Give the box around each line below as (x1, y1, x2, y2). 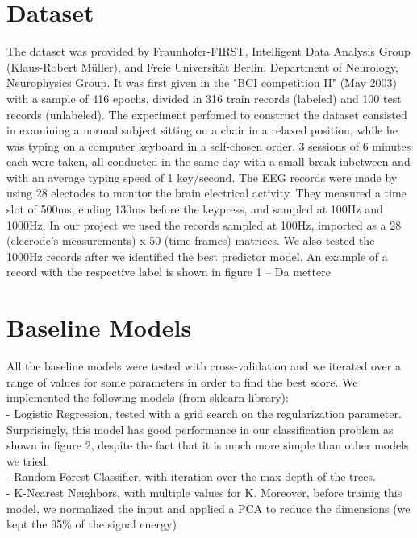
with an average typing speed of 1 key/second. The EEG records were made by (6, 168, 398, 185)
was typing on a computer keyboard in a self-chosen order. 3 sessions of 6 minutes (6, 137, 411, 154)
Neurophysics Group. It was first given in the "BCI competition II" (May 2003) (6, 74, 398, 91)
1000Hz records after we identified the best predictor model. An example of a (6, 247, 388, 264)
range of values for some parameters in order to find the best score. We (6, 373, 358, 390)
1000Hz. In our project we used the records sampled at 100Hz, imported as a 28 (6, 216, 402, 233)
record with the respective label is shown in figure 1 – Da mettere (6, 263, 331, 280)
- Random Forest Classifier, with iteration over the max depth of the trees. (6, 468, 376, 485)
